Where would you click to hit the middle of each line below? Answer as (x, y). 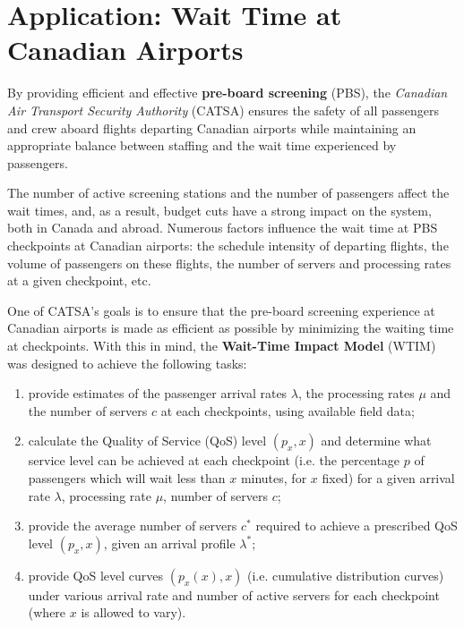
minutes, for (274, 478)
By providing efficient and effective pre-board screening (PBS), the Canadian (228, 93)
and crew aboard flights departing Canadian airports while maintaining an (212, 127)
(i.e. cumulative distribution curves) (346, 575)
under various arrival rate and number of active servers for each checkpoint (234, 594)
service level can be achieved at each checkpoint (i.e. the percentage (214, 460)
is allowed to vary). (133, 612)
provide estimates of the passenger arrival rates (158, 393)
